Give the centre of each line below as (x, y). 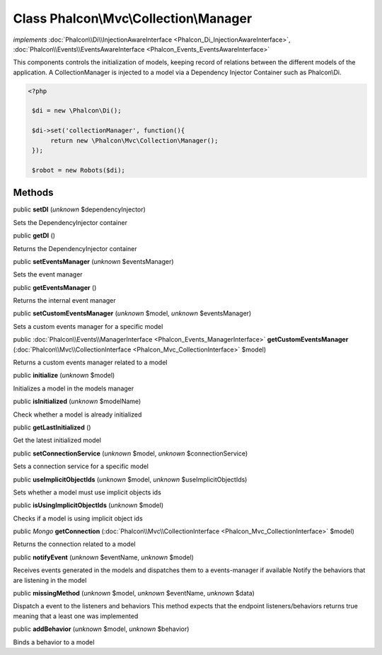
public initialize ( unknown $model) (64, 376)
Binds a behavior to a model (54, 642)
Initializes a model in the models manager (74, 388)
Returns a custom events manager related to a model (90, 363)
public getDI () (34, 236)
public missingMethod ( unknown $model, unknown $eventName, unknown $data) (134, 593)
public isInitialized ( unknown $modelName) (77, 401)
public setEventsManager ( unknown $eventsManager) (93, 261)
